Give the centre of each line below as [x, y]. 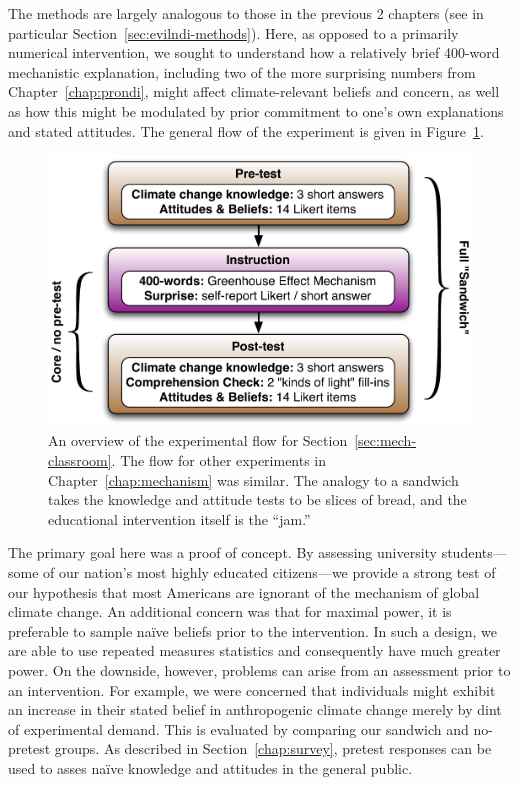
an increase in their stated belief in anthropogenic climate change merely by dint [255, 709]
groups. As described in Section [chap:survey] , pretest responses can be [273, 748]
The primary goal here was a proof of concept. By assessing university [222, 552]
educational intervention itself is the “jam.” [179, 518]
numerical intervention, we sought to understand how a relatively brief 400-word [254, 52]
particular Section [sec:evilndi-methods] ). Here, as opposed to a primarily [233, 32]
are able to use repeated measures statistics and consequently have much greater [254, 650]
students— [474, 552]
